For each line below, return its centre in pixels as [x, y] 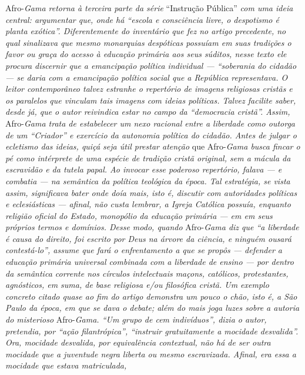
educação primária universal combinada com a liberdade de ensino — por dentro [150, 262]
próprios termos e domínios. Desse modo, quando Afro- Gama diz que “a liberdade [152, 227]
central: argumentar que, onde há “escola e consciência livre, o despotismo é [142, 19]
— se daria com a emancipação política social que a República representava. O [147, 77]
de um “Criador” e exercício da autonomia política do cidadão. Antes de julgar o [151, 135]
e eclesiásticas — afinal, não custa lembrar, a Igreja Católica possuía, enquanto [148, 204]
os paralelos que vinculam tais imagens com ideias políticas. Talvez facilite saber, [151, 100]
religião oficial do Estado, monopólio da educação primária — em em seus [139, 215]
